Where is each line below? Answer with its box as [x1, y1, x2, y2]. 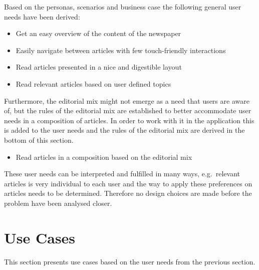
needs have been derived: [4, 11, 80, 22]
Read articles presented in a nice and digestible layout [16, 62, 182, 72]
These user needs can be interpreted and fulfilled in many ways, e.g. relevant [4, 168, 240, 179]
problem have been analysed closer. [4, 197, 112, 208]
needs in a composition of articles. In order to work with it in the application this [4, 115, 254, 125]
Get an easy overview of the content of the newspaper [16, 28, 181, 39]
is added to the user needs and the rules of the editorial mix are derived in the [4, 125, 245, 135]
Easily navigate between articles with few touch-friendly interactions [16, 45, 226, 55]
